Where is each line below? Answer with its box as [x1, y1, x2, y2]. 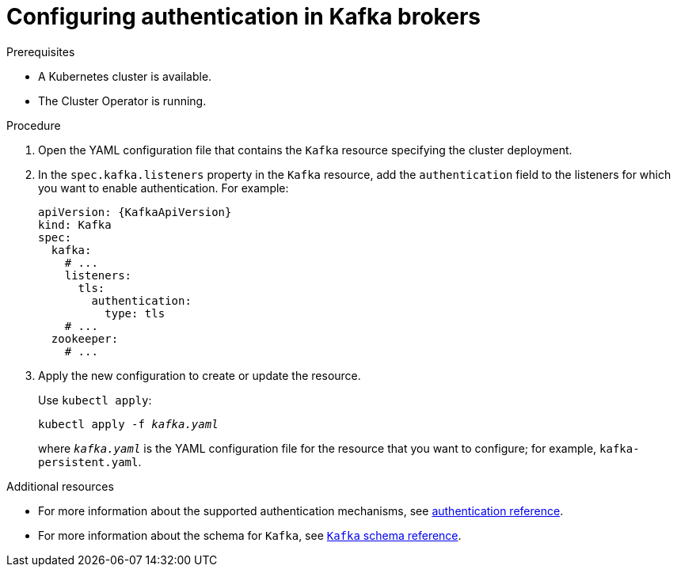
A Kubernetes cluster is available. [38, 69, 212, 83]
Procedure [6, 118, 61, 132]
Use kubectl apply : [38, 393, 152, 407]
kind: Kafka [38, 218, 112, 231]
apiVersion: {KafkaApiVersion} [38, 205, 232, 218]
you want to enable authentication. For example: [38, 180, 289, 195]
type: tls [105, 306, 165, 320]
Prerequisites [6, 44, 75, 59]
